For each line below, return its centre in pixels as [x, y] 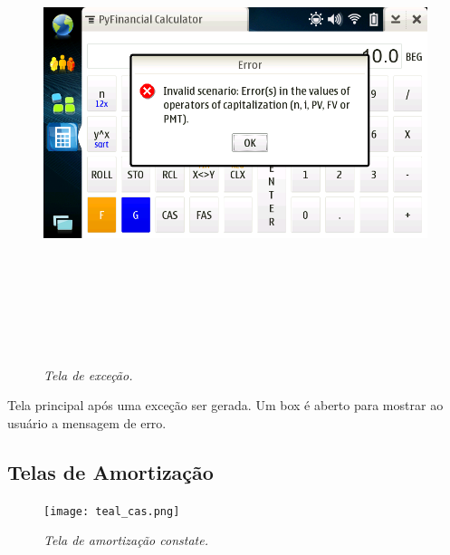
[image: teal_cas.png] [112, 511]
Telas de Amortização [110, 471]
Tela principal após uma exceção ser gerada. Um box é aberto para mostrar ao [225, 405]
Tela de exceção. [88, 374]
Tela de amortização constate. [126, 540]
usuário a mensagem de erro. [87, 422]
